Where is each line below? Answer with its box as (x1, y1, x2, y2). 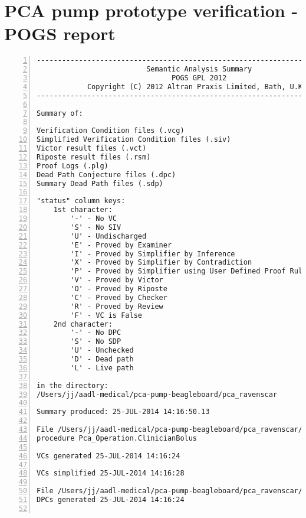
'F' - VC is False (70, 311, 142, 320)
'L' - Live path (70, 363, 134, 372)
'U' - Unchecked (70, 346, 134, 355)
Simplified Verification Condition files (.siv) (37, 135, 231, 144)
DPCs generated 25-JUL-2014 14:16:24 (37, 496, 185, 504)
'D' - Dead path (70, 355, 134, 364)
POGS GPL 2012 (172, 74, 227, 83)
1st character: (53, 206, 113, 214)
